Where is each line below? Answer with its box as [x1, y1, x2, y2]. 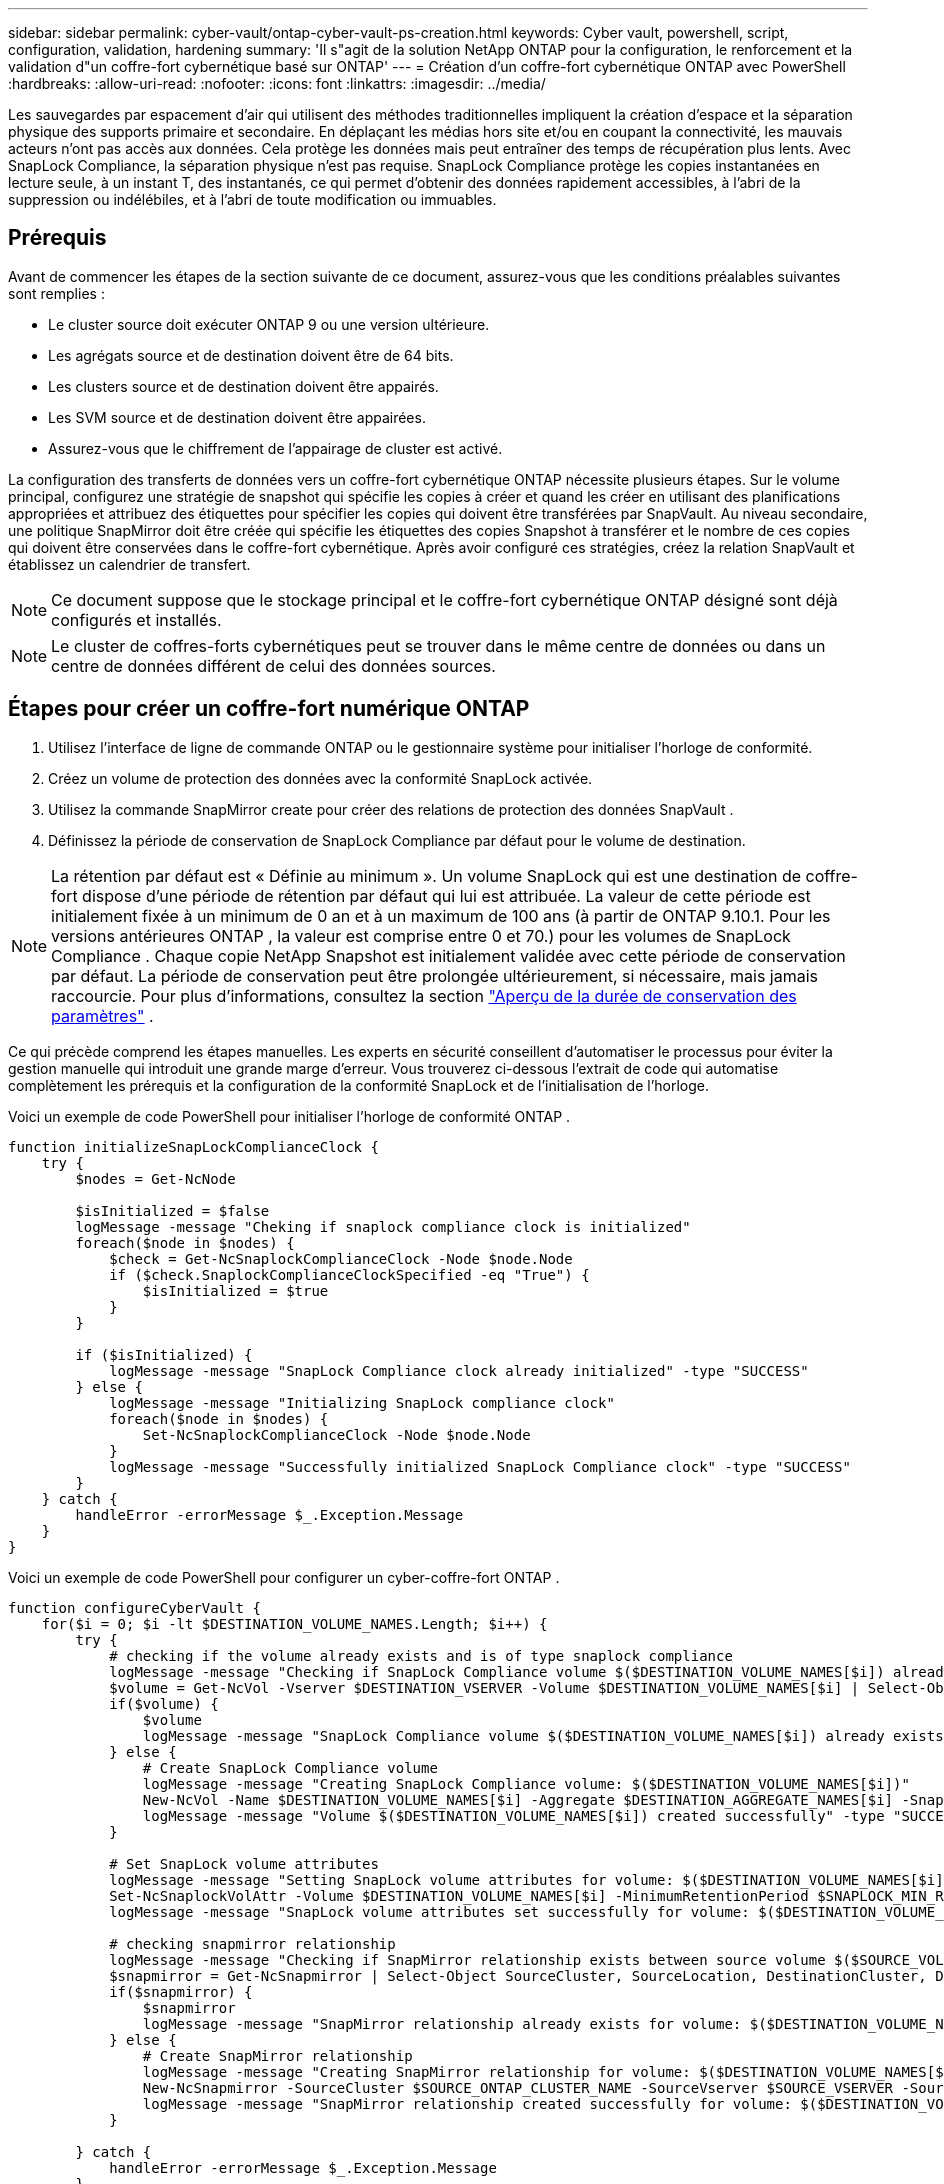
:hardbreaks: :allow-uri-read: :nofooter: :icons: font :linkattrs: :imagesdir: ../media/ [8, 75, 546, 92]
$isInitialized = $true [142, 1282, 329, 1299]
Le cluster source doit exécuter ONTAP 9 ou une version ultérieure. [48, 315, 490, 333]
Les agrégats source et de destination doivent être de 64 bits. [48, 346, 454, 364]
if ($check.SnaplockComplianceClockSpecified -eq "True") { [109, 1266, 590, 1283]
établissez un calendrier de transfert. [8, 555, 251, 573]
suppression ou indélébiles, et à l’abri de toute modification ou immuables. [8, 191, 497, 208]
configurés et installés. [51, 609, 222, 630]
